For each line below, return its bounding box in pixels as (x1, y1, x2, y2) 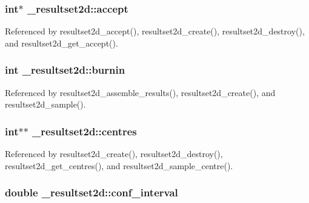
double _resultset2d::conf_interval (5, 185, 178, 200)
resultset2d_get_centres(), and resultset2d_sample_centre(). (5, 159, 233, 172)
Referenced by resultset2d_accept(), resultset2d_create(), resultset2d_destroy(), (5, 25, 305, 37)
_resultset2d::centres (32, 123, 137, 138)
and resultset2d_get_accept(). (5, 36, 118, 49)
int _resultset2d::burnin (5, 62, 125, 77)
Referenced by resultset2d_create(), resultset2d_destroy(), (5, 147, 223, 160)
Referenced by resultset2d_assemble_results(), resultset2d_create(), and (5, 86, 276, 98)
